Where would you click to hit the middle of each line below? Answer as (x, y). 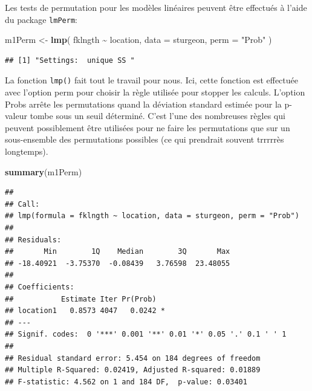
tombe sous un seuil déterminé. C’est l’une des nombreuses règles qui (158, 116)
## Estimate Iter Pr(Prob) (81, 299)
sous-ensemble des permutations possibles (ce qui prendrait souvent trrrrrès (145, 139)
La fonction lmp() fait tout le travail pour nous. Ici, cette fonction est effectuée (151, 80)
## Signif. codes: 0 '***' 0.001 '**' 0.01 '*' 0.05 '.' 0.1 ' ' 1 (146, 334)
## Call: (22, 204)
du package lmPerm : (41, 19)
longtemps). (27, 151)
